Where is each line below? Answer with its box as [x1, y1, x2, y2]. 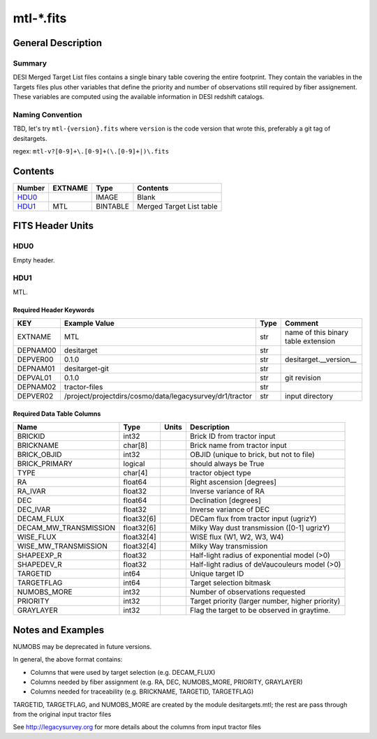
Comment [285, 318, 319, 328]
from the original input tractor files [13, 710, 112, 719]
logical [123, 459, 145, 469]
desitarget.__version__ [285, 354, 357, 364]
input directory [285, 391, 334, 401]
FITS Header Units [13, 220, 94, 232]
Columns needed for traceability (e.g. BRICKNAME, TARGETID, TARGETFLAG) [30, 687, 254, 696]
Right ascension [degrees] [189, 477, 277, 487]
